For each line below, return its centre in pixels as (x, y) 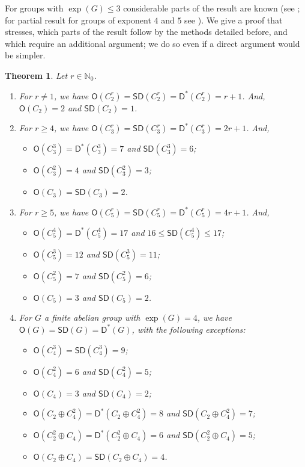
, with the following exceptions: (189, 329)
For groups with (34, 8)
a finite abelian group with (92, 317)
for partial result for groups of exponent (78, 20)
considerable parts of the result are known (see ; (212, 8)
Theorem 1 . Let (36, 75)
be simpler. (25, 55)
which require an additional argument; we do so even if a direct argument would (152, 43)
